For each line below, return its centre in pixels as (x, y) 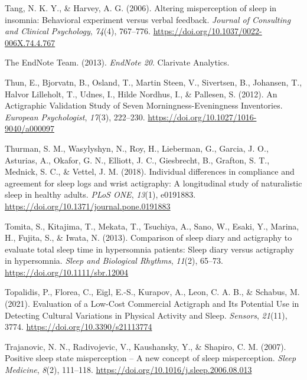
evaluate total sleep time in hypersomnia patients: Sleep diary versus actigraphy (149, 249)
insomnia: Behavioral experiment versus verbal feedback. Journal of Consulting (148, 19)
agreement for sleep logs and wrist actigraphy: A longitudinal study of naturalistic (153, 183)
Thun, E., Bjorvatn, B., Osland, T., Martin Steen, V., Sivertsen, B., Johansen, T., (153, 82)
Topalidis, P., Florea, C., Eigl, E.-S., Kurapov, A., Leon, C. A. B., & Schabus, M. (152, 292)
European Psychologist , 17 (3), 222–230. (75, 117)
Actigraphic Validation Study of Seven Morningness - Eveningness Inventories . (144, 105)
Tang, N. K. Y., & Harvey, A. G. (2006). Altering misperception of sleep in (141, 8)
